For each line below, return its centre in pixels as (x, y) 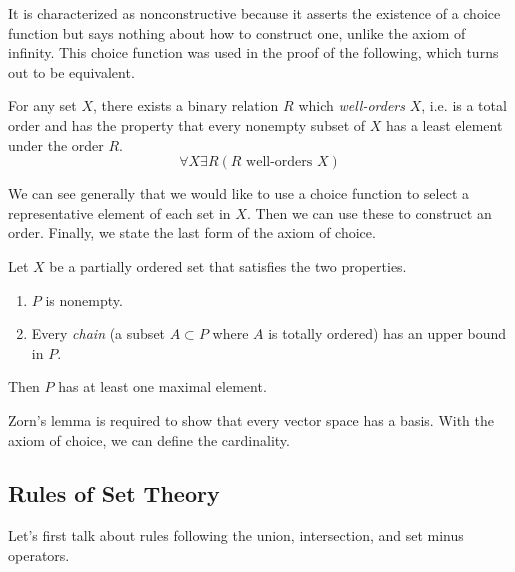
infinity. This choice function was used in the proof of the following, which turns (253, 52)
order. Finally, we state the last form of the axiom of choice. (192, 232)
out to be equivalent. (71, 71)
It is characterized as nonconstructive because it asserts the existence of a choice (254, 13)
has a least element (444, 124)
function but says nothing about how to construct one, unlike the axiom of (237, 32)
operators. (39, 554)
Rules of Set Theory (114, 493)
